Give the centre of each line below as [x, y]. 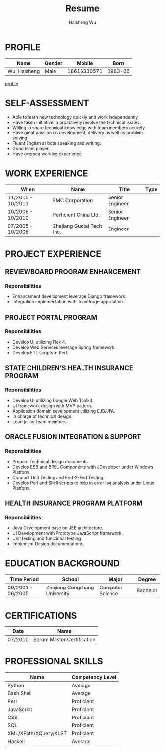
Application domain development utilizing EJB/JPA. [64, 411]
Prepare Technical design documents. [51, 461]
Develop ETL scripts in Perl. [40, 353]
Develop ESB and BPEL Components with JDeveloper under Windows [83, 467]
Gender [54, 63]
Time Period [24, 579]
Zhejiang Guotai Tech [77, 226]
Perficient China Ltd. [76, 215]
